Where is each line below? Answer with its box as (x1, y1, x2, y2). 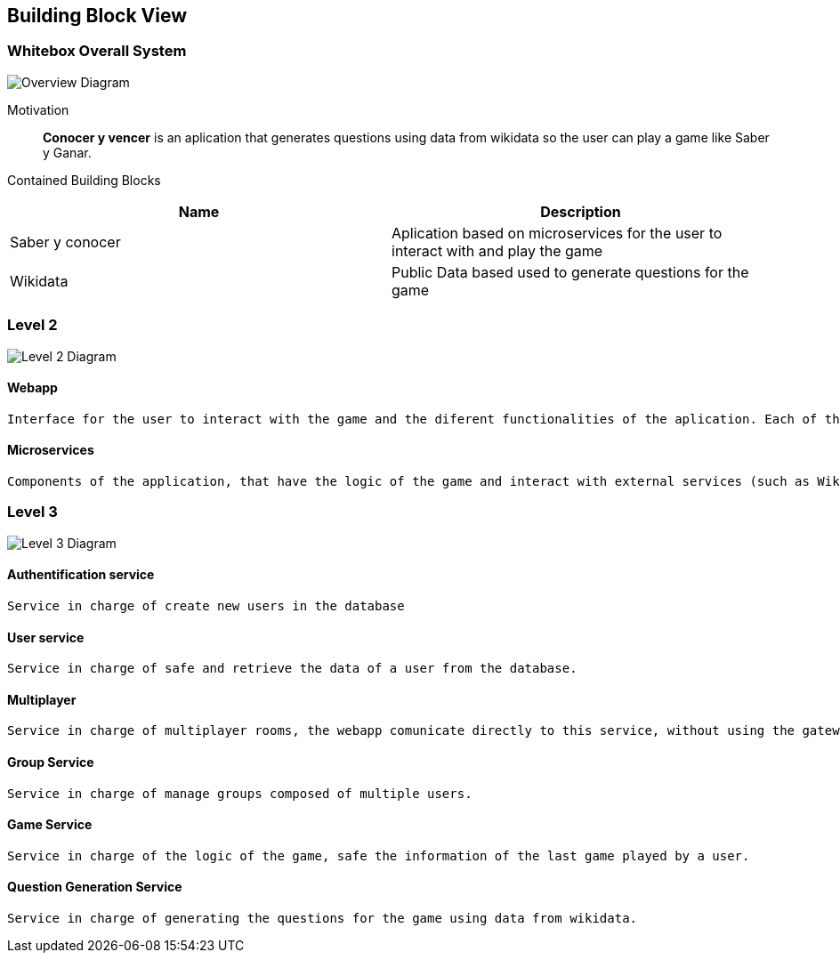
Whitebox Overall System (7, 42, 187, 61)
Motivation (7, 101, 69, 117)
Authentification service (7, 567, 155, 583)
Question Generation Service (7, 879, 182, 895)
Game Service (7, 817, 93, 833)
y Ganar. (43, 144, 92, 160)
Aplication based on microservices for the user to (392, 223, 723, 242)
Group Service (7, 754, 94, 770)
